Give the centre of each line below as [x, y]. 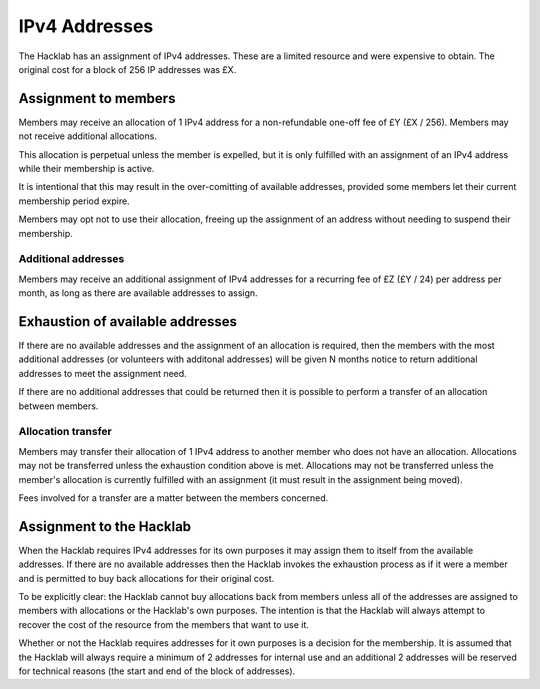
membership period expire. [74, 201]
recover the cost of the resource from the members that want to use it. [164, 624]
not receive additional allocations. [87, 136]
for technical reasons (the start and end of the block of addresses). [157, 671]
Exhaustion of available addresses [127, 321]
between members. [58, 406]
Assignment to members [97, 98]
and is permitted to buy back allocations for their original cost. [146, 578]
